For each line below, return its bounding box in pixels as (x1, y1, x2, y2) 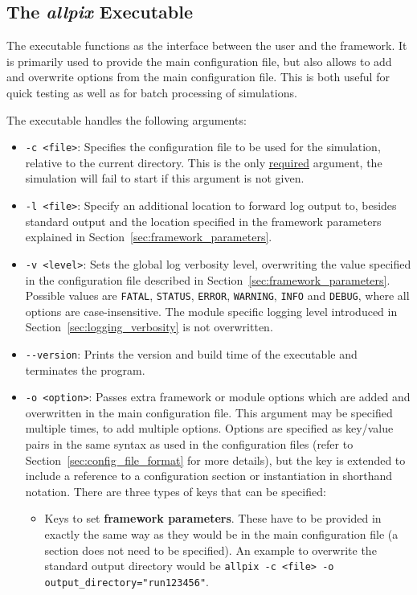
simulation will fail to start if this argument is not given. (25, 170, 305, 187)
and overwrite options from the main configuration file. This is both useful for (6, 68, 390, 85)
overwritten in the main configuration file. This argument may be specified (25, 404, 393, 421)
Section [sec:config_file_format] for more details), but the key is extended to (25, 451, 406, 468)
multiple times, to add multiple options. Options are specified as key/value (25, 420, 394, 437)
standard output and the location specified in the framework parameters (25, 212, 382, 229)
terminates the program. (25, 361, 145, 378)
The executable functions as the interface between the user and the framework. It (6, 37, 407, 54)
